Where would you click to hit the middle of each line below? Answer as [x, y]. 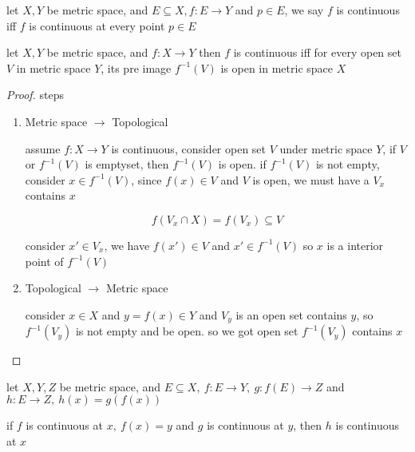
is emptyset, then [127, 164]
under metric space [326, 148]
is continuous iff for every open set [317, 52]
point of [44, 261]
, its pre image [136, 67]
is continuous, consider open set [189, 148]
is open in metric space [277, 67]
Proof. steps [36, 95]
